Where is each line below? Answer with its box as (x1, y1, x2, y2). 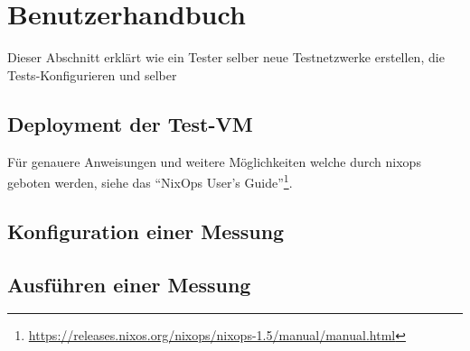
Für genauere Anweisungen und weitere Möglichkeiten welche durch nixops (7, 152, 421, 171)
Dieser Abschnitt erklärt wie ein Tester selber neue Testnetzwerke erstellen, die (7, 48, 445, 67)
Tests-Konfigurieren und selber (7, 65, 177, 84)
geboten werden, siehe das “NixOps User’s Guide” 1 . (7, 171, 293, 191)
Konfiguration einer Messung (7, 217, 285, 245)
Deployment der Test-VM (7, 109, 253, 137)
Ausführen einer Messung (7, 270, 251, 298)
